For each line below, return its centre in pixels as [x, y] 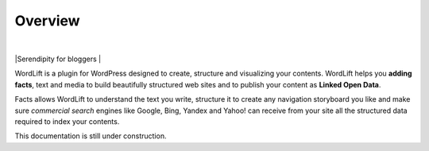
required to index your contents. [67, 121]
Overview [47, 21]
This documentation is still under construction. [91, 136]
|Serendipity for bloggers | [58, 59]
